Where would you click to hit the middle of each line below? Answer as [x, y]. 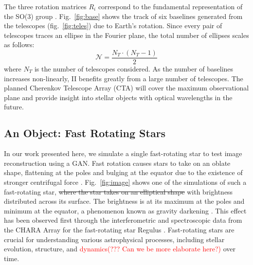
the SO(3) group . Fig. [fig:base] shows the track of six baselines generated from [123, 16]
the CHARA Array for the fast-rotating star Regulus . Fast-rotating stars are [119, 229]
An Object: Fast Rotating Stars [85, 133]
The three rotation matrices [45, 6]
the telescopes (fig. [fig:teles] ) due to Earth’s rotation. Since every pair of [113, 26]
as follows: [19, 44]
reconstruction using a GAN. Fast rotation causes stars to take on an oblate [117, 163]
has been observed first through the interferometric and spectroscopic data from [123, 220]
